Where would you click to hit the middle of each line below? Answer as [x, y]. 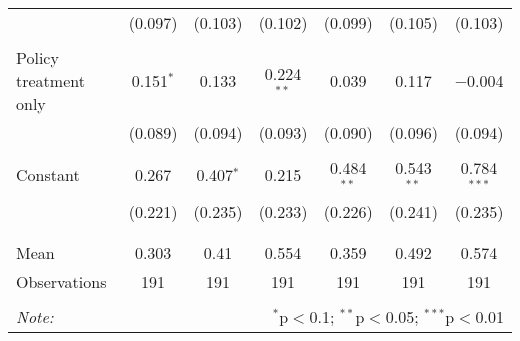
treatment [50, 80]
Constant [48, 175]
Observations [61, 281]
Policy [37, 57]
